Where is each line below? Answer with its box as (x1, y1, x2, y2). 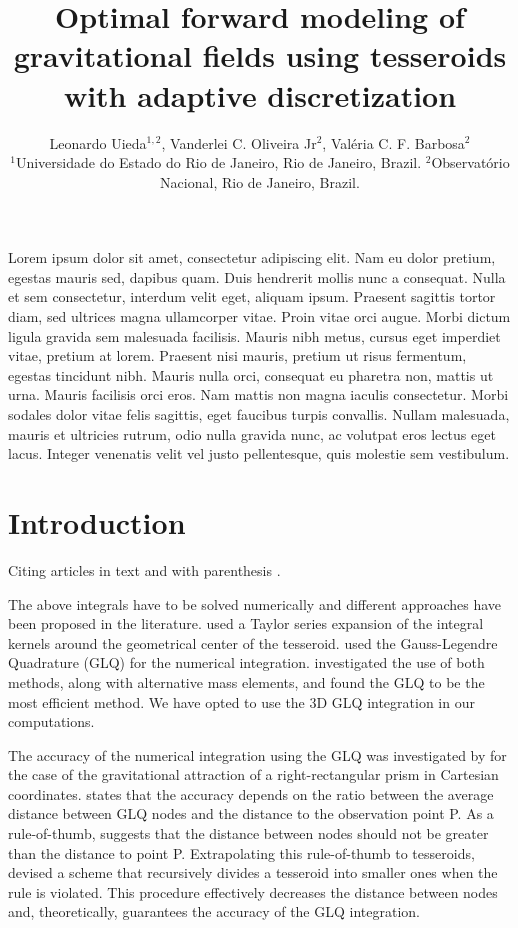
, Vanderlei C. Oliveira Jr (161, 132, 317, 153)
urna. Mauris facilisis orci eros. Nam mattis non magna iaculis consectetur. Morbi (8, 384, 509, 405)
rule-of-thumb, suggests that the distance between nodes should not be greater (8, 823, 489, 844)
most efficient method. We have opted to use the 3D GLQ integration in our (8, 691, 475, 712)
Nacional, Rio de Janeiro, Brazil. (160, 171, 360, 192)
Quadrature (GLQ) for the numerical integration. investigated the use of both (8, 652, 485, 673)
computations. (8, 711, 95, 732)
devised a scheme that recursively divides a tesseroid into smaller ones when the (8, 862, 498, 883)
